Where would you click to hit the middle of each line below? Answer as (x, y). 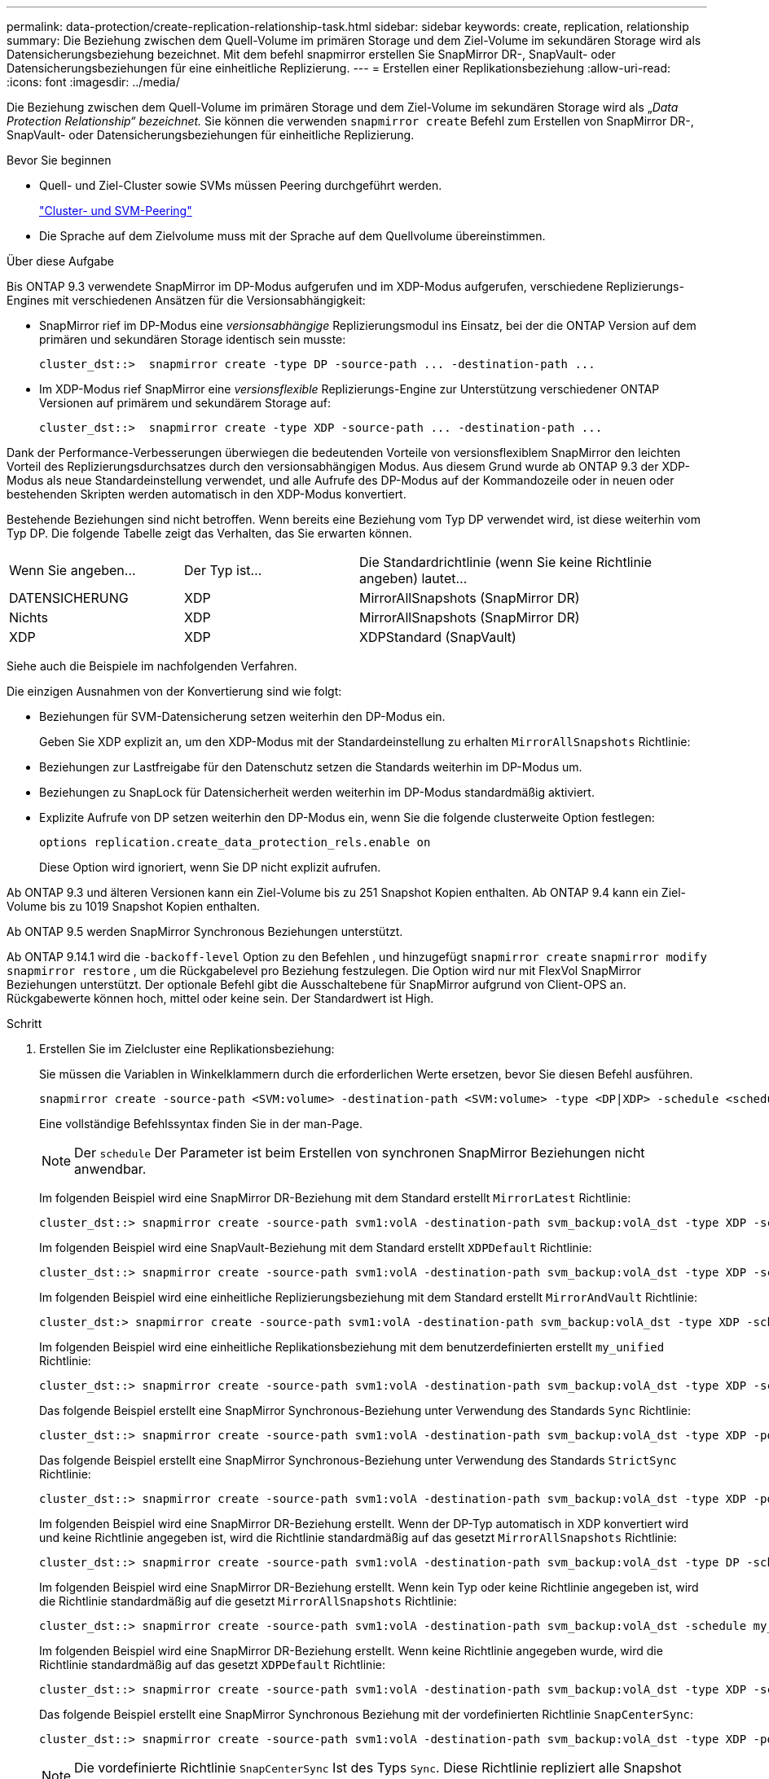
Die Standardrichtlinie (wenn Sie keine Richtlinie (506, 562)
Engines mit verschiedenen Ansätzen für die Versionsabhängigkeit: (186, 300)
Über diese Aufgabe (60, 261)
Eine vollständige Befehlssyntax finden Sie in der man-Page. (201, 1124)
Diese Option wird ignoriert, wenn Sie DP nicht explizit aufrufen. (210, 867)
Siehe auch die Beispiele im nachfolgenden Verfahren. (152, 666)
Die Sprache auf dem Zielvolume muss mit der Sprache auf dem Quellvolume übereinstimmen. (292, 236)
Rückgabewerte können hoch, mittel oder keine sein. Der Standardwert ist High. (220, 998)
